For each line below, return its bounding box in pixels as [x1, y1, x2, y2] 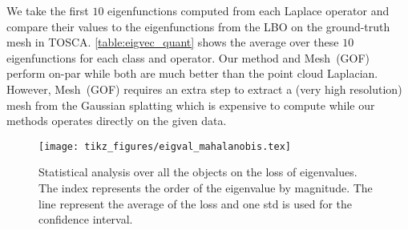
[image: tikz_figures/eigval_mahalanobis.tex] [38, 140, 291, 152]
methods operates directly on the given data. [6, 112, 227, 129]
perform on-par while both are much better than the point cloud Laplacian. [6, 65, 378, 82]
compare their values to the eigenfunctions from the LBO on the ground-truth [6, 18, 390, 34]
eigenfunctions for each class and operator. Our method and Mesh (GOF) [6, 49, 370, 66]
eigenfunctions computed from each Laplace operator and [107, 2, 390, 18]
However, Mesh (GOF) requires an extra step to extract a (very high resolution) [6, 80, 402, 97]
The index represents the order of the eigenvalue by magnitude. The [38, 180, 373, 196]
